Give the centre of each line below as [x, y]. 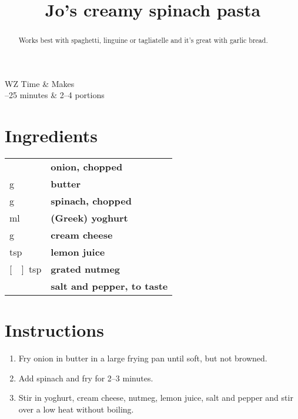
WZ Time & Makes [40, 83]
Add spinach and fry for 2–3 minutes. [86, 378]
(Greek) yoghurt [89, 218]
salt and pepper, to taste [109, 286]
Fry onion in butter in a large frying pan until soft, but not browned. [143, 358]
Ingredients [51, 135]
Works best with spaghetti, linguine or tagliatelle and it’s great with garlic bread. [143, 40]
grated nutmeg [86, 269]
